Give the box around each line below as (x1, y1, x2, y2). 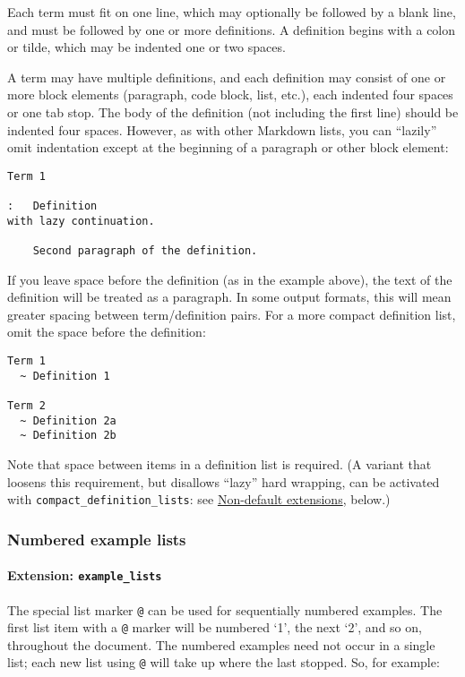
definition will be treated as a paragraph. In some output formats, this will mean (7, 287, 452, 306)
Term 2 (7, 399, 46, 413)
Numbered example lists (7, 527, 186, 550)
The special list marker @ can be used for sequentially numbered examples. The (7, 600, 443, 619)
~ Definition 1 (20, 369, 110, 382)
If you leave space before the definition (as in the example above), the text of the (7, 270, 452, 288)
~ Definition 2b (20, 429, 116, 442)
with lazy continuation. (7, 214, 155, 227)
